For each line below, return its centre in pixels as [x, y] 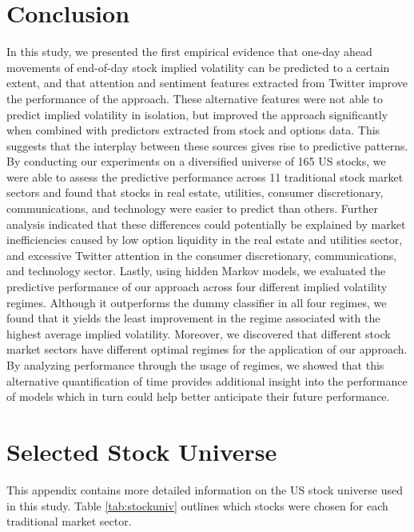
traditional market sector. [69, 521]
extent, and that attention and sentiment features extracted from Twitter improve [207, 83]
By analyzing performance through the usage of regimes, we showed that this [195, 365]
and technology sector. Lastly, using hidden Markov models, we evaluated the [196, 271]
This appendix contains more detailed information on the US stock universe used [205, 489]
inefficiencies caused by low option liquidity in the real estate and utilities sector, [205, 240]
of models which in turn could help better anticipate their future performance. [198, 396]
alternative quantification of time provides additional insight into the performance [207, 380]
